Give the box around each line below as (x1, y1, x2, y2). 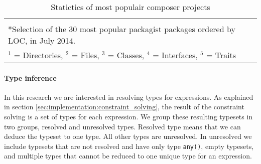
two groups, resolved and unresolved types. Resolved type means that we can (4, 121, 241, 131)
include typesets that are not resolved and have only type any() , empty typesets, (4, 140, 254, 151)
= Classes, (107, 49, 145, 61)
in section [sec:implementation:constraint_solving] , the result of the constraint (4, 101, 244, 112)
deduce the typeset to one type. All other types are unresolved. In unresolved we (4, 131, 252, 141)
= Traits (206, 49, 236, 61)
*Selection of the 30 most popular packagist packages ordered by (8, 23, 235, 35)
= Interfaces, (153, 49, 198, 61)
